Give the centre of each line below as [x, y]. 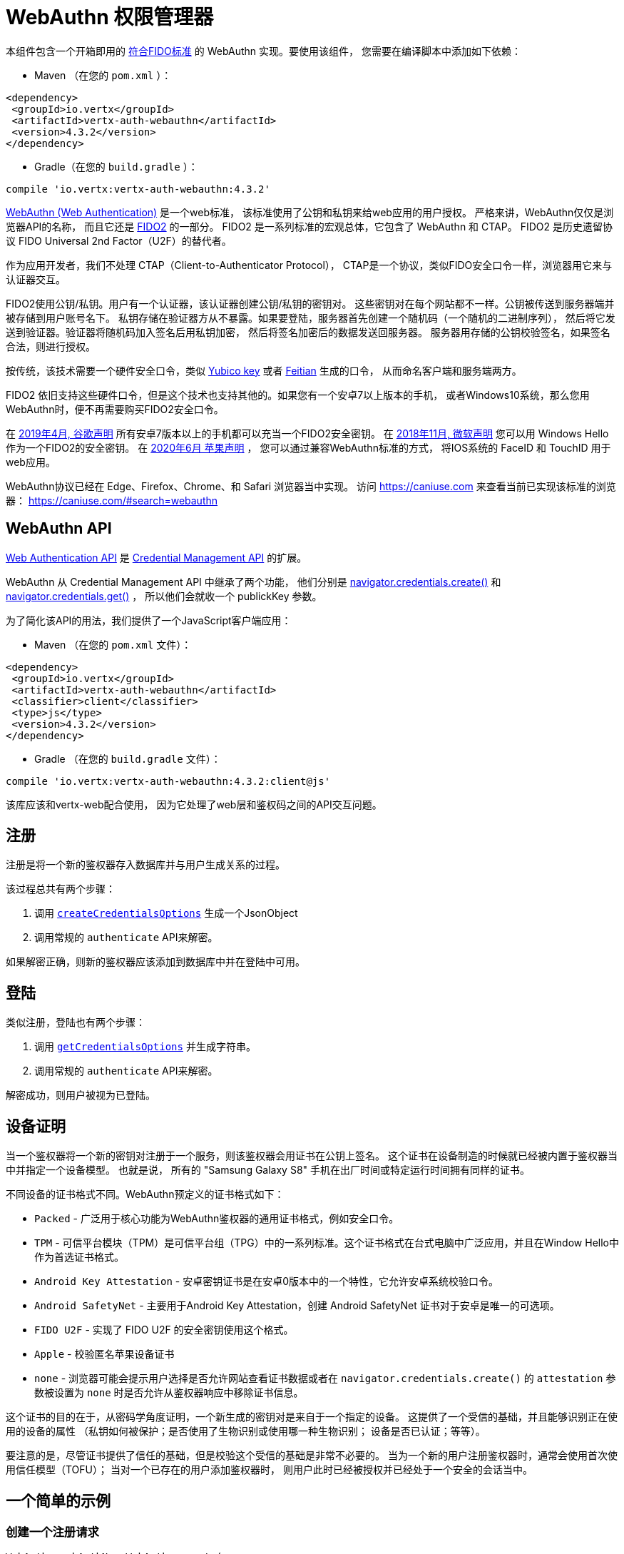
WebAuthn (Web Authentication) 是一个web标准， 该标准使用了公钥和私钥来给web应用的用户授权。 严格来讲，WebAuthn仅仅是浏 [310, 212]
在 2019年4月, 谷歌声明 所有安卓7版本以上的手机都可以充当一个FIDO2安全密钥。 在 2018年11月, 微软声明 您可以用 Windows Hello [307, 433]
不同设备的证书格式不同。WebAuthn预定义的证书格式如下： [145, 1194]
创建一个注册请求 [52, 1532]
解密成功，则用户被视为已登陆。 [81, 1095]
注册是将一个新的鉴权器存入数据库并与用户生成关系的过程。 [145, 865]
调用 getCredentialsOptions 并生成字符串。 [145, 1047]
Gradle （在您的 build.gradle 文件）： [128, 758]
